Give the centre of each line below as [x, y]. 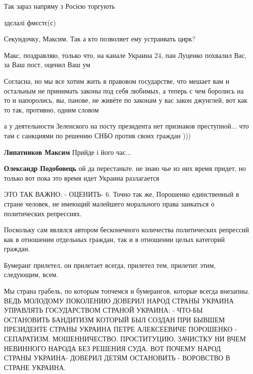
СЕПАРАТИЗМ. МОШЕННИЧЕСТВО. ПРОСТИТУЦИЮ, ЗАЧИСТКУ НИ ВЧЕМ [125, 339]
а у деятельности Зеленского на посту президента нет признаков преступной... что [126, 126]
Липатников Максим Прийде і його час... [68, 152]
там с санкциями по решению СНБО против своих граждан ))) [97, 135]
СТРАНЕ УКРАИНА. [35, 367]
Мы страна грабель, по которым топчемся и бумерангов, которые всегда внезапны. [127, 291]
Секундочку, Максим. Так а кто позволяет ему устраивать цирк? [100, 39]
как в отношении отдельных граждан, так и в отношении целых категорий [114, 239]
